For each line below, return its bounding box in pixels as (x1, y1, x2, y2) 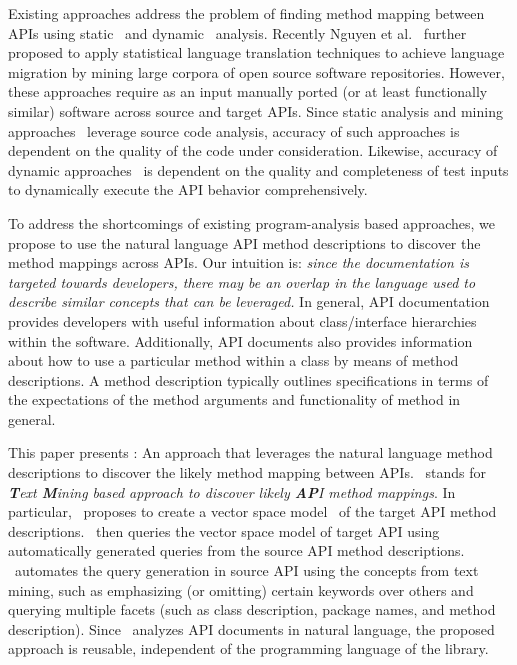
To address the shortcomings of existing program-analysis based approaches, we (8, 212, 495, 233)
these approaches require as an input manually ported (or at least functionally (8, 81, 488, 102)
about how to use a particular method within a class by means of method (8, 350, 459, 371)
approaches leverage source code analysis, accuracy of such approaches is (8, 120, 460, 141)
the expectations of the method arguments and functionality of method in (8, 389, 461, 410)
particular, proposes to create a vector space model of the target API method (8, 501, 497, 522)
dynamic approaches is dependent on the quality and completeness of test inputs (8, 159, 509, 180)
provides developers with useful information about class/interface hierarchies (8, 310, 477, 331)
